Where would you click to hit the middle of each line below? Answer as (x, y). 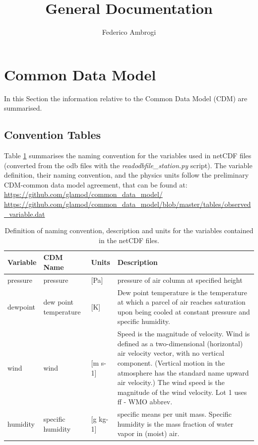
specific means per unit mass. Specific (174, 414)
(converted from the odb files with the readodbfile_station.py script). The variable (128, 165)
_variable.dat (25, 214)
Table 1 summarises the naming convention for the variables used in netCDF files (128, 156)
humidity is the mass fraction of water (175, 423)
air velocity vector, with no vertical (171, 353)
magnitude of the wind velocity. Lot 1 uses (182, 392)
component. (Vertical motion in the (171, 363)
